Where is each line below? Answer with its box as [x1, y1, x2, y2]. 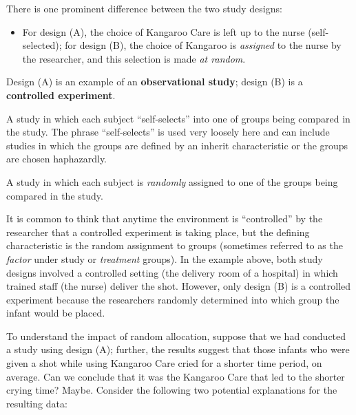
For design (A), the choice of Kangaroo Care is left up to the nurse [22, 24, 305, 39]
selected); [22, 38, 62, 52]
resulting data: [6, 396, 67, 410]
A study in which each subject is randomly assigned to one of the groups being [6, 174, 338, 189]
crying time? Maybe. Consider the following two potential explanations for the [6, 383, 337, 397]
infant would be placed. [6, 306, 105, 320]
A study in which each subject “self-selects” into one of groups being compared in [6, 111, 350, 125]
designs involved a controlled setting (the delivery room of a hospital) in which [6, 265, 338, 279]
